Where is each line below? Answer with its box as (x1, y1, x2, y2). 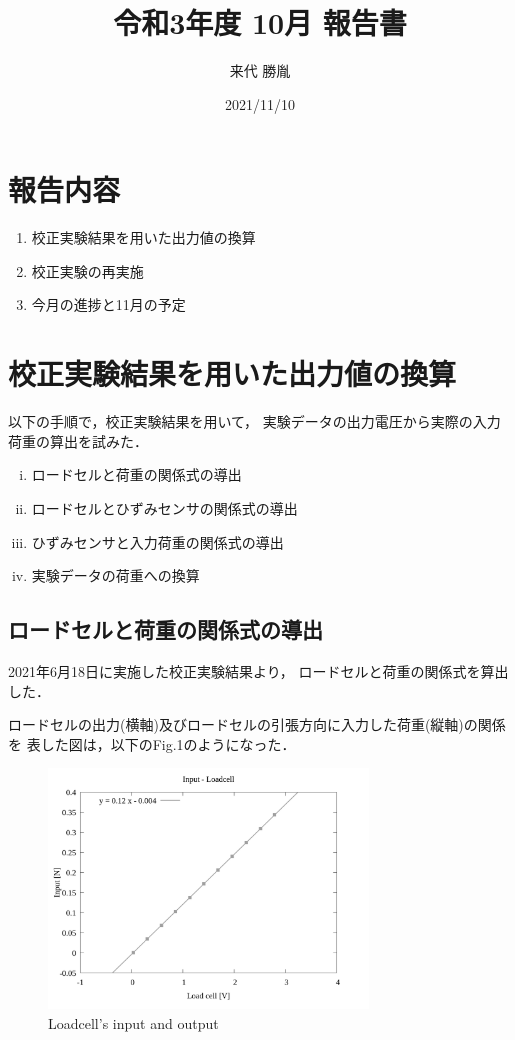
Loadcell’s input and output (48, 1012, 219, 1033)
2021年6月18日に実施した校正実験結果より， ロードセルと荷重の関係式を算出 (8, 660, 509, 681)
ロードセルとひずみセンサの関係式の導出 (31, 497, 298, 518)
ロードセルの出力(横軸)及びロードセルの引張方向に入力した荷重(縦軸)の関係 (8, 714, 506, 735)
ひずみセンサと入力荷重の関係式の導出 (31, 531, 284, 552)
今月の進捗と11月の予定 (31, 294, 186, 315)
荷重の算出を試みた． (8, 430, 148, 451)
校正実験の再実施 (31, 260, 144, 281)
